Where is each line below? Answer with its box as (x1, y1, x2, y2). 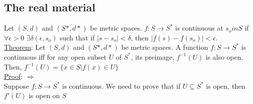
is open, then (206, 80, 246, 91)
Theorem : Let (4, 42, 46, 52)
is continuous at (175, 23, 223, 33)
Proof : (4, 71, 23, 81)
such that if (60, 32, 95, 42)
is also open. (205, 51, 243, 62)
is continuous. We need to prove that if (62, 80, 181, 91)
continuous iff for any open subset (4, 51, 107, 62)
